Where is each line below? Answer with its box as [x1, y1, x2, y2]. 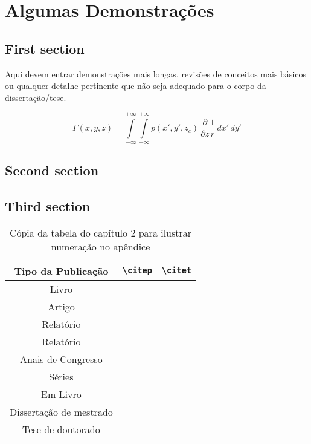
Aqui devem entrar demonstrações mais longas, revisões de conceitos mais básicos [5, 67, 306, 80]
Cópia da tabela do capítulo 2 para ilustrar [9, 225, 192, 240]
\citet [161, 266, 192, 276]
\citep [122, 266, 152, 276]
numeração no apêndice [51, 239, 150, 253]
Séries [49, 369, 74, 384]
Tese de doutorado [22, 422, 100, 436]
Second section [5, 160, 99, 179]
